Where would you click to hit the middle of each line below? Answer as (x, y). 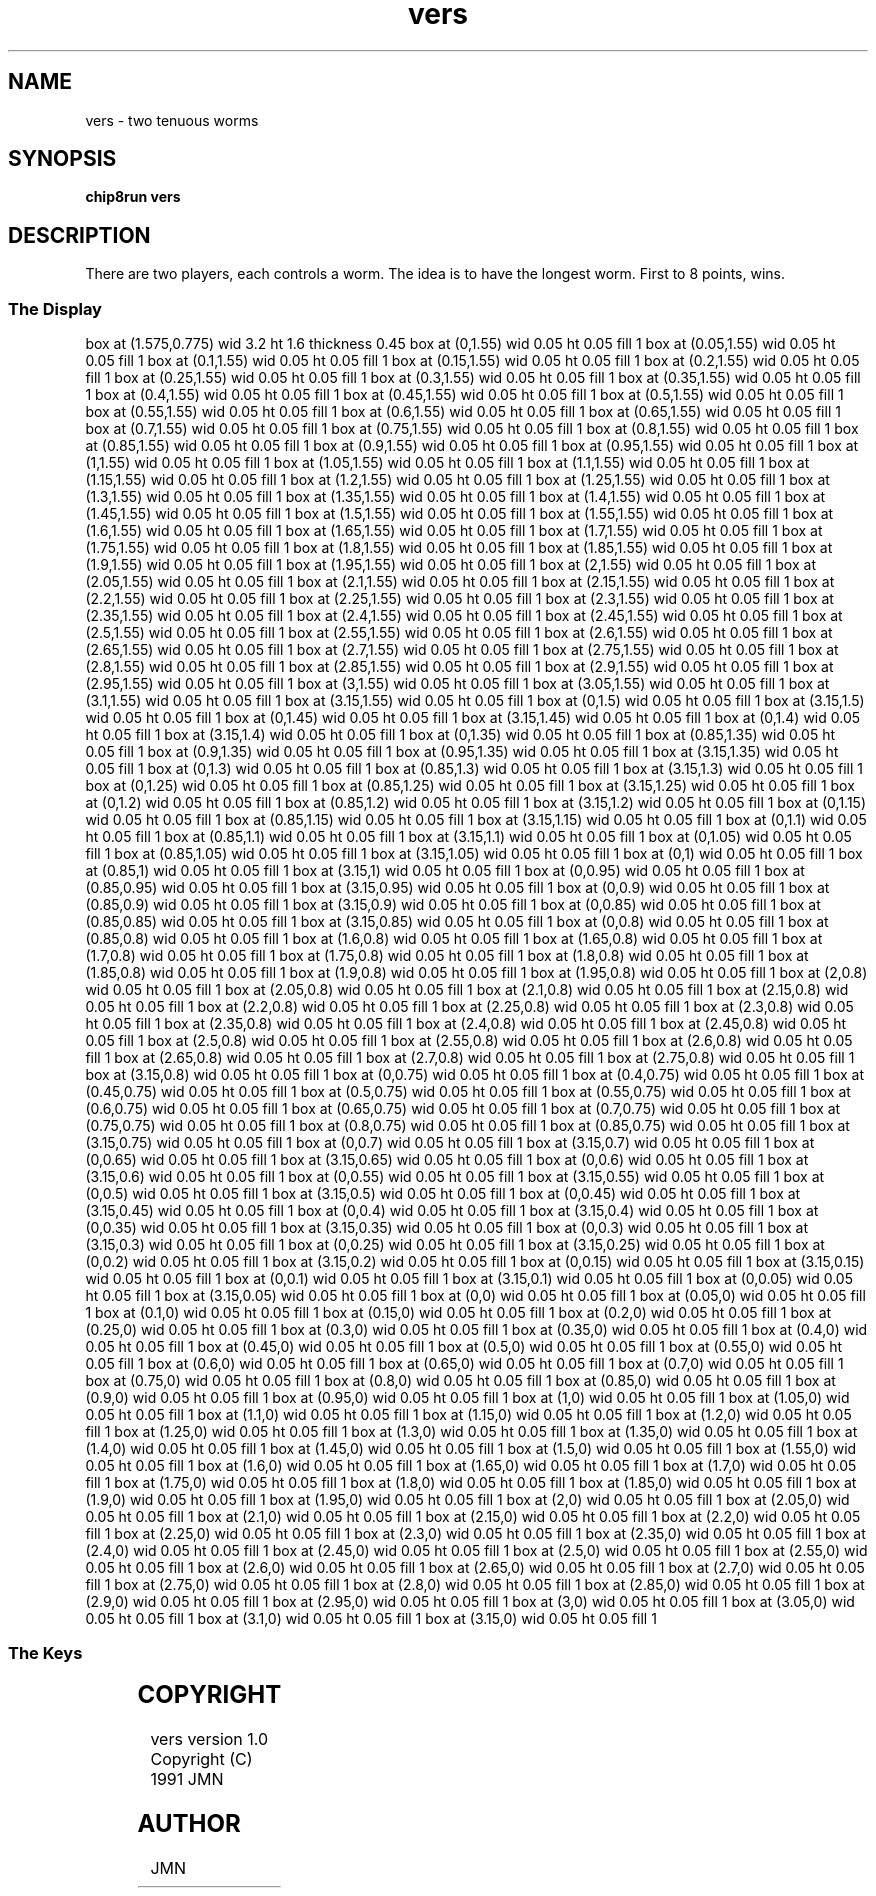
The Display (55, 308)
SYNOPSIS (62, 159)
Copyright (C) (201, 1758)
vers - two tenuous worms (172, 120)
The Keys (45, 1653)
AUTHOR (189, 1823)
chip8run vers (133, 197)
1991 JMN (187, 1778)
